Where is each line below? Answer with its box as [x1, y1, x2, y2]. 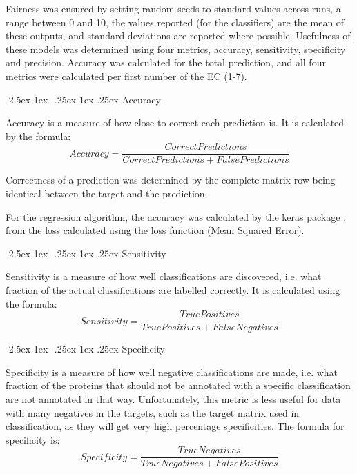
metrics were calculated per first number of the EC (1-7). [6, 68, 247, 83]
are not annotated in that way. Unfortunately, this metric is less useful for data [6, 392, 341, 406]
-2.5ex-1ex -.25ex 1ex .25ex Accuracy [6, 92, 161, 106]
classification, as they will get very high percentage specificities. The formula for [6, 419, 345, 433]
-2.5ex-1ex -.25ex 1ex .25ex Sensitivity [6, 246, 166, 260]
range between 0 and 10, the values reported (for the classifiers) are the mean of [6, 14, 345, 29]
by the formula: [6, 128, 71, 143]
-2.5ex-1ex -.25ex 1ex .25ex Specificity [6, 342, 166, 356]
